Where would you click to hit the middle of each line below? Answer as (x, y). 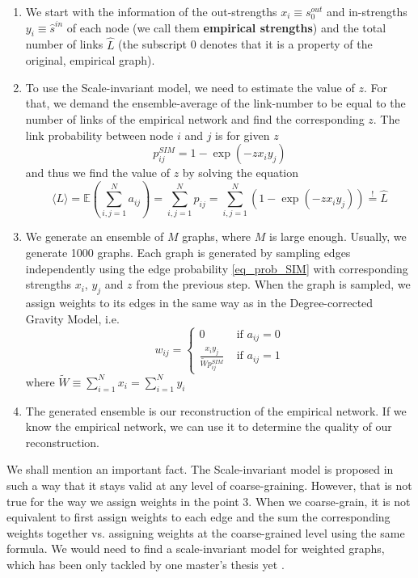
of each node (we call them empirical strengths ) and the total (226, 27)
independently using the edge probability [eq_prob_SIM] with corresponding (217, 268)
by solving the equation (241, 173)
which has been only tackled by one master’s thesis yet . (146, 564)
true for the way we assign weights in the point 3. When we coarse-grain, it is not (209, 501)
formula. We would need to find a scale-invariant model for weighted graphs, (196, 548)
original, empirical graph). (90, 60)
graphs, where (217, 236)
